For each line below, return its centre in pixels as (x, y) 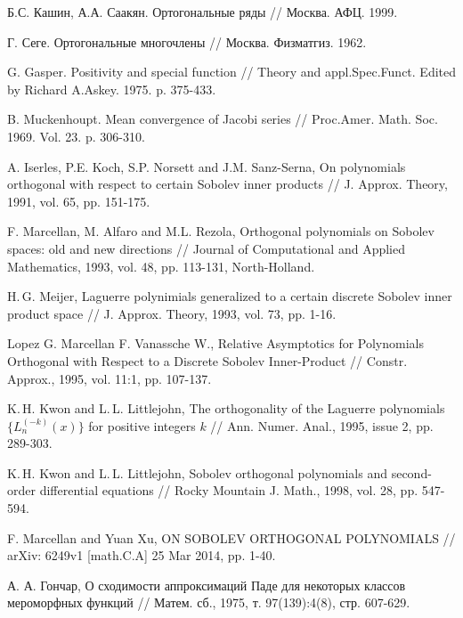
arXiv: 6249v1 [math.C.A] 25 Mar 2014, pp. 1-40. (142, 555)
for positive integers (142, 425)
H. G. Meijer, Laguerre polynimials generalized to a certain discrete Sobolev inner (230, 296)
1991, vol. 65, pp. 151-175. (79, 201)
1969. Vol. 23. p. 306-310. (76, 136)
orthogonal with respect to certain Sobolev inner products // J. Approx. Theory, (227, 184)
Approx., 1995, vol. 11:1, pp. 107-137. (110, 378)
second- (411, 472)
